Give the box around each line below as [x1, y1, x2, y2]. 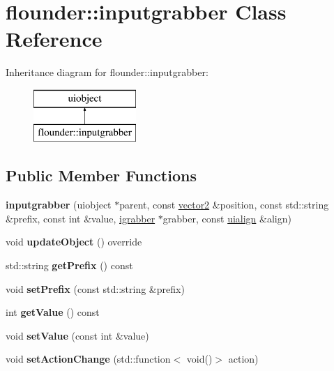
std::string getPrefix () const [6, 258, 133, 273]
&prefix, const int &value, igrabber [6, 211, 155, 225]
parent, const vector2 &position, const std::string [119, 197, 329, 212]
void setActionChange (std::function [6, 351, 171, 366]
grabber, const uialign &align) [162, 211, 291, 225]
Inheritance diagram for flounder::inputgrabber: [6, 65, 208, 79]
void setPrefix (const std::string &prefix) [6, 281, 185, 296]
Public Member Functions [6, 165, 197, 186]
